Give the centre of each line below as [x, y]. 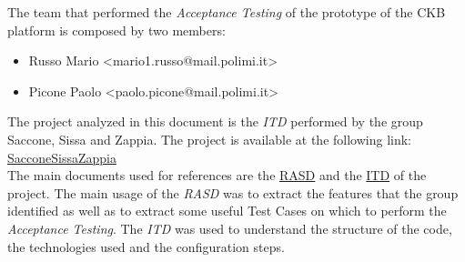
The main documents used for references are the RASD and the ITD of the [217, 175]
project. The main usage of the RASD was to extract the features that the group [233, 192]
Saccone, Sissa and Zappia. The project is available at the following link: [210, 139]
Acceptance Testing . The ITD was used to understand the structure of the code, [230, 228]
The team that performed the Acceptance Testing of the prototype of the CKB [227, 12]
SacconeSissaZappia [62, 157]
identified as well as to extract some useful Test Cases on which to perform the [227, 211]
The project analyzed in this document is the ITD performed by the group [215, 121]
